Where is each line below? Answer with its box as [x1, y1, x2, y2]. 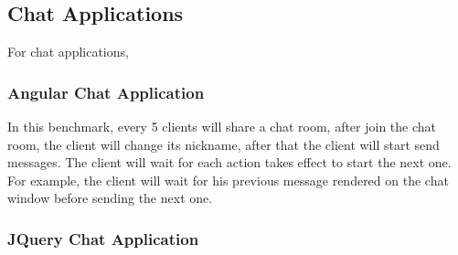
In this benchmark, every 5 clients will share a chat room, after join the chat [7, 117, 437, 136]
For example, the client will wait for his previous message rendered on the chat [7, 170, 449, 189]
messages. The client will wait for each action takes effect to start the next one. [7, 153, 452, 172]
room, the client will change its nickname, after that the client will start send [7, 134, 440, 154]
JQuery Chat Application [7, 227, 199, 250]
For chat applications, [7, 42, 129, 61]
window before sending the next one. [7, 188, 213, 207]
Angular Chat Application [7, 80, 205, 103]
